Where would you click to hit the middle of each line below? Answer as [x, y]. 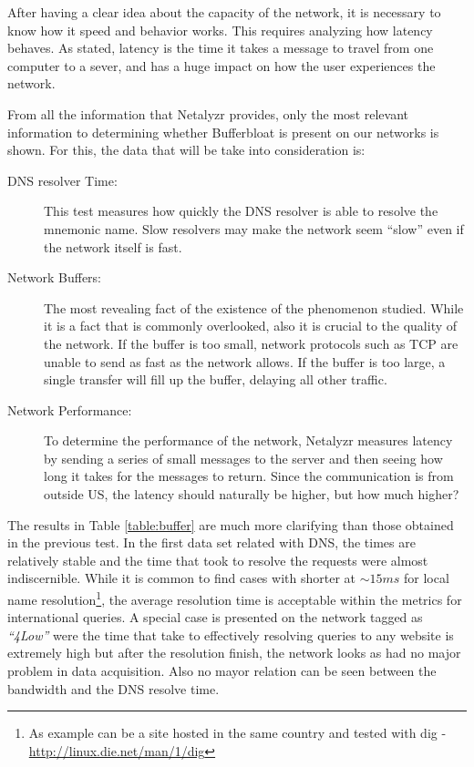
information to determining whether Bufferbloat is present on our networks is [223, 132]
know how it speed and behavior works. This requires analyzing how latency [220, 30]
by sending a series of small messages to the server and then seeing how [243, 458]
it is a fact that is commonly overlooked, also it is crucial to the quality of [251, 326]
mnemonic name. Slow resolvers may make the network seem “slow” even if [254, 228]
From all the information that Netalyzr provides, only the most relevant [208, 113]
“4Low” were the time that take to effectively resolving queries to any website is [231, 634]
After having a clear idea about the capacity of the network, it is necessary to [224, 12]
